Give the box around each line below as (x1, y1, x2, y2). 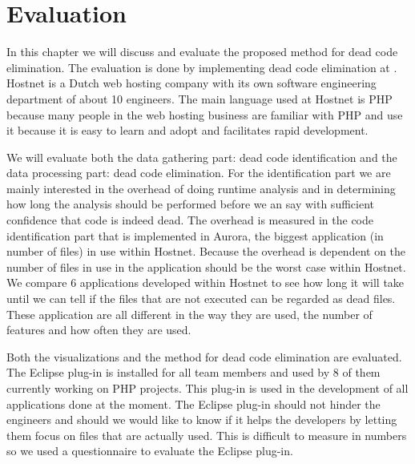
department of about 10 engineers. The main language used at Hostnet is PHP (6, 90, 393, 107)
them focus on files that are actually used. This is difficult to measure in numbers (6, 426, 407, 443)
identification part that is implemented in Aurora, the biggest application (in (6, 227, 384, 244)
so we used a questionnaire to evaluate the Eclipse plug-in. (6, 442, 293, 459)
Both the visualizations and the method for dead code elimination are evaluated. (6, 348, 402, 365)
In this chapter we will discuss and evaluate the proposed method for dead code (6, 43, 398, 60)
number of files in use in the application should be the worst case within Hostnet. (6, 258, 406, 275)
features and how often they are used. (6, 321, 191, 338)
